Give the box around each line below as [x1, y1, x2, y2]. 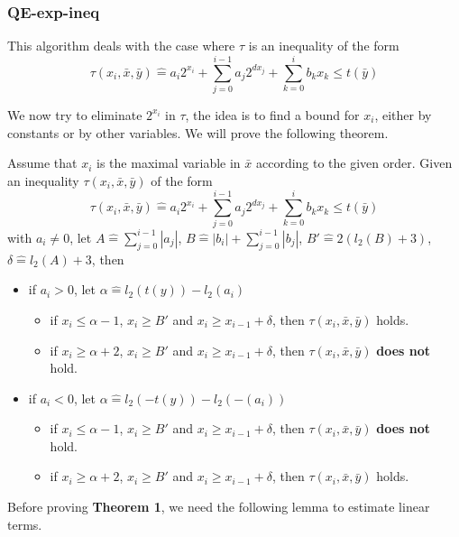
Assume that [7, 153, 78, 172]
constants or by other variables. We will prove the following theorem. [7, 123, 389, 142]
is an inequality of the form [248, 36, 399, 55]
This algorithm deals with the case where [7, 36, 235, 55]
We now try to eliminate [7, 105, 142, 124]
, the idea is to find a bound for [185, 105, 360, 124]
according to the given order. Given [255, 153, 453, 172]
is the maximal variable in [96, 153, 241, 172]
